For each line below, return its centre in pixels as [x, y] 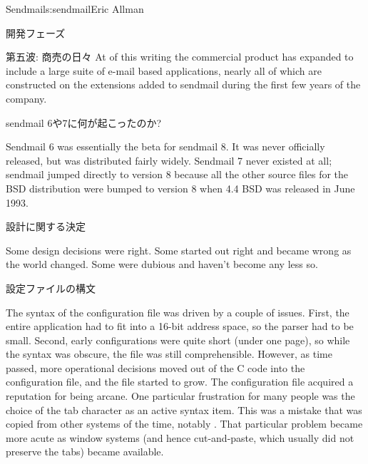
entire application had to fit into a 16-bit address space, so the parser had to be [180, 326]
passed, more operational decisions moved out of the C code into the [155, 367]
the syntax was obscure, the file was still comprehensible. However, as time [169, 354]
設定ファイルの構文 [51, 288]
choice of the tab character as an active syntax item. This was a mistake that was [184, 409]
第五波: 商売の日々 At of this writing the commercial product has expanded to [180, 57]
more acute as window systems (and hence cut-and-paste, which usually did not [180, 437]
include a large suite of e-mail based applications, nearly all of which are [164, 70]
